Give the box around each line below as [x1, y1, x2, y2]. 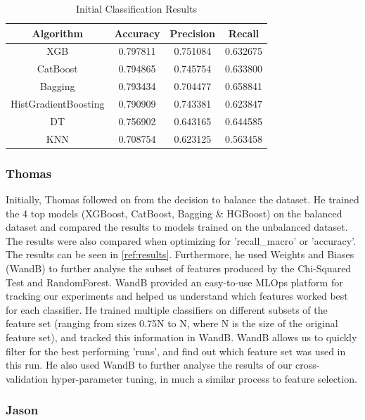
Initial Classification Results [75, 1, 197, 15]
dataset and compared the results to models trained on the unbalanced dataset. [6, 219, 348, 234]
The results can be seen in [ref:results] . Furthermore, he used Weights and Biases [6, 247, 354, 262]
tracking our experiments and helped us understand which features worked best [6, 288, 348, 303]
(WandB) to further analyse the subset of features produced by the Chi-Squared [6, 260, 352, 275]
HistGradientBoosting [11, 96, 105, 110]
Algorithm [32, 25, 83, 40]
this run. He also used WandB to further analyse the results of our [6, 357, 293, 372]
